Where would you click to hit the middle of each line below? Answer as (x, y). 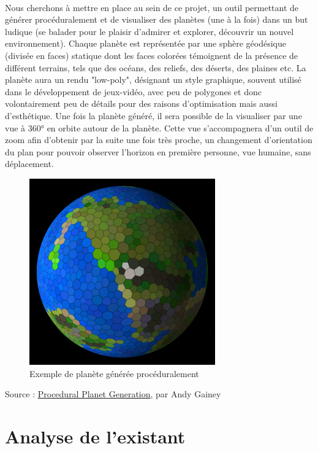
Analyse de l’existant (95, 436)
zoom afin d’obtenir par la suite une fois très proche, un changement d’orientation (159, 140)
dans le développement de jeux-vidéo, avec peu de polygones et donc (133, 91)
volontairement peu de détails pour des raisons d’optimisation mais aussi (141, 103)
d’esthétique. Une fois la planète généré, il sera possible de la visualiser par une (153, 115)
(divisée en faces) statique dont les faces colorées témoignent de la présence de (152, 55)
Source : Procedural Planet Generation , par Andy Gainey (113, 394)
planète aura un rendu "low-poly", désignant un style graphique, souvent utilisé (153, 80)
